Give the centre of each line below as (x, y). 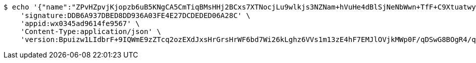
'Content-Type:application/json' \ (91, 31)
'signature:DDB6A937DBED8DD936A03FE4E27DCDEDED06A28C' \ (135, 15)
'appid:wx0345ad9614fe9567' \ (80, 23)
